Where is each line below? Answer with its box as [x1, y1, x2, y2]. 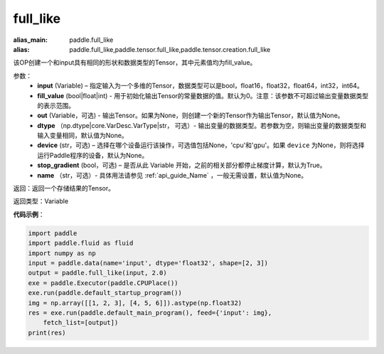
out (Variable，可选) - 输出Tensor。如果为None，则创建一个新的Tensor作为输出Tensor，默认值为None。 [37, 111, 344, 120]
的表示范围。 [37, 101, 75, 109]
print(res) [28, 328, 66, 337]
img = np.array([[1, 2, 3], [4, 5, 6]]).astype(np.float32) [28, 299, 242, 307]
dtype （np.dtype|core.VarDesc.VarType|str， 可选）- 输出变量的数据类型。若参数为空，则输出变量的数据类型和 [37, 121, 366, 129]
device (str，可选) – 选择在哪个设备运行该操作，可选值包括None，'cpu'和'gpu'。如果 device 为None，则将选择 [37, 141, 366, 149]
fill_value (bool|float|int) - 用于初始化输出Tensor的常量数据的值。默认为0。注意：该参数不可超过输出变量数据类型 [37, 91, 369, 100]
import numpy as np [28, 249, 96, 257]
